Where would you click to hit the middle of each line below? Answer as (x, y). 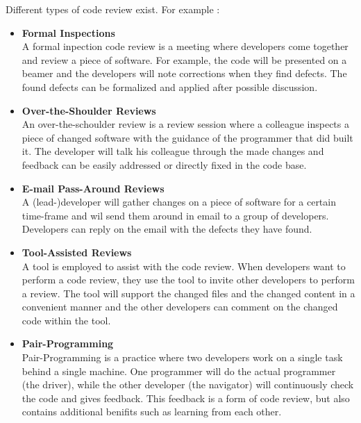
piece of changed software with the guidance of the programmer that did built (187, 137)
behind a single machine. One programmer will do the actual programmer (179, 371)
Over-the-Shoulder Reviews (89, 110)
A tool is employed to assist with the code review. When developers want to (184, 266)
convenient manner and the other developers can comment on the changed (180, 307)
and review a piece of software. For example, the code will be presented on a (184, 59)
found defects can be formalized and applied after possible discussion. (170, 86)
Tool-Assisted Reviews (77, 252)
